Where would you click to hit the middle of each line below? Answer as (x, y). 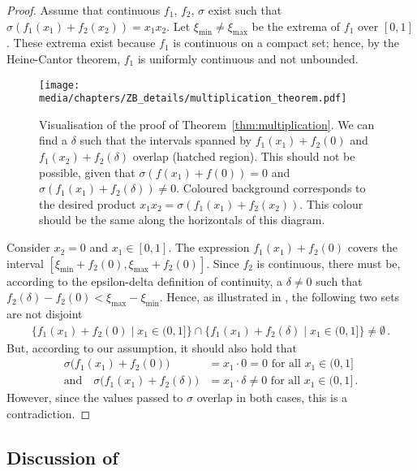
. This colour (331, 203)
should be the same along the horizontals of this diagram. (182, 220)
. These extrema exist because (81, 43)
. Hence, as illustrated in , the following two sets (279, 297)
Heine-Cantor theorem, (64, 58)
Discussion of (62, 457)
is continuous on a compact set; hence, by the (286, 43)
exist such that (245, 10)
